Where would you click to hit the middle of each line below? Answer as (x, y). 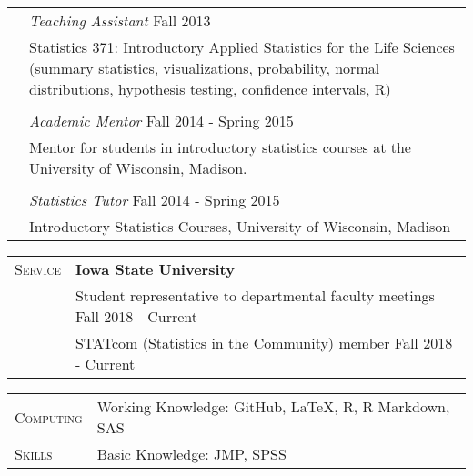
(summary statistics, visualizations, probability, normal (205, 68)
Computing (49, 417)
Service (38, 269)
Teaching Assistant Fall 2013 (120, 20)
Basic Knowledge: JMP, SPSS (191, 454)
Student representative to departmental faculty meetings (255, 295)
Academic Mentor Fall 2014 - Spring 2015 (161, 121)
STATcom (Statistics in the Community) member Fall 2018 (264, 343)
